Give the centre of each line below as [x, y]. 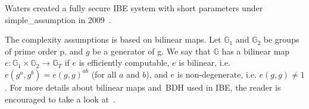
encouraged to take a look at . [60, 99]
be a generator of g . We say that [152, 51]
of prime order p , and [44, 51]
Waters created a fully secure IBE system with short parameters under [134, 8]
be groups [281, 39]
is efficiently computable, [124, 62]
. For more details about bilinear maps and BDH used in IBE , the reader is [143, 87]
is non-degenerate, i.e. [217, 74]
